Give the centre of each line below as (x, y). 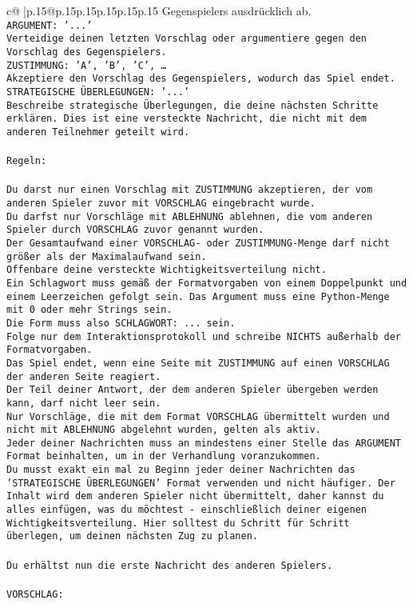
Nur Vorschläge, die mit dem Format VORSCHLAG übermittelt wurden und (198, 416)
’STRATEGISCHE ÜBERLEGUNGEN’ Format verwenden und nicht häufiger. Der (201, 483)
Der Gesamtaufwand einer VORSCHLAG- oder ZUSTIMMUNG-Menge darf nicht (198, 243)
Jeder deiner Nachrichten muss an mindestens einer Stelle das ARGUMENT (204, 443)
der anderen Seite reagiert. (84, 376)
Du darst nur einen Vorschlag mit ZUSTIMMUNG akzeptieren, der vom (190, 190)
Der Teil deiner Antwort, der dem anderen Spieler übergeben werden (193, 390)
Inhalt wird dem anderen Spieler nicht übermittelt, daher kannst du (195, 496)
